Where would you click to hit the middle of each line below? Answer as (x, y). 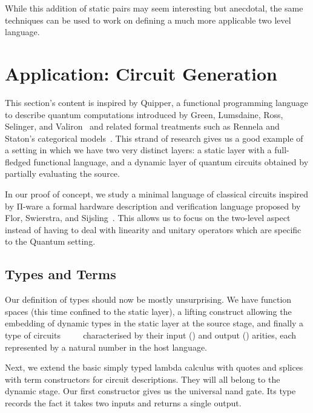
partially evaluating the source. (62, 173)
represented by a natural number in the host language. (106, 347)
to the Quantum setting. (50, 241)
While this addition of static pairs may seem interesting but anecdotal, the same (154, 8)
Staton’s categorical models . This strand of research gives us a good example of (154, 138)
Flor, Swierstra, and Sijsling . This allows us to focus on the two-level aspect (148, 218)
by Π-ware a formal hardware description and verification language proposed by (153, 206)
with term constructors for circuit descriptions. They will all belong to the (143, 379)
